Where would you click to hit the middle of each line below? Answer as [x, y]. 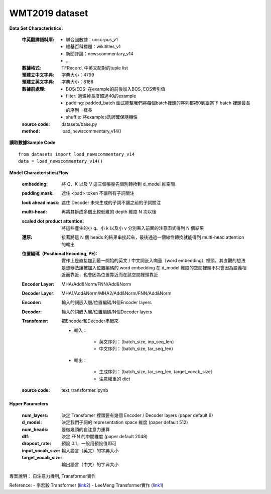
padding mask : [38, 193]
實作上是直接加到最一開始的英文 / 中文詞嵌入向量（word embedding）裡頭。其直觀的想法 [154, 261]
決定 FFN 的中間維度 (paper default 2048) [105, 436]
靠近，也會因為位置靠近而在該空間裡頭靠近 [114, 275]
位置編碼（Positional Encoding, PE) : [59, 254]
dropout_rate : [36, 444]
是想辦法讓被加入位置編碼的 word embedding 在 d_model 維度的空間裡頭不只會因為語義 [152, 267]
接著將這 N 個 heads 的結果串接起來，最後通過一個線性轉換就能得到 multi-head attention [153, 237]
